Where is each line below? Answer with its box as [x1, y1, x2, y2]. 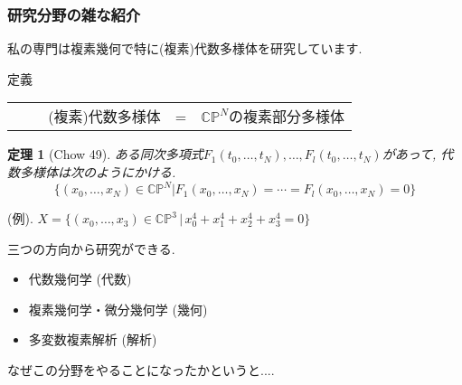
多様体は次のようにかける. [19, 163, 176, 181]
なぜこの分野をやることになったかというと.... [7, 361, 275, 380]
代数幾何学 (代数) [28, 269, 132, 288]
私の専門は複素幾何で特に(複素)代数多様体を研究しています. [7, 39, 363, 58]
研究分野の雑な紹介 [7, 3, 141, 25]
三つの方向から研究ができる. [7, 239, 175, 258]
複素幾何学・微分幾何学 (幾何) [28, 299, 208, 318]
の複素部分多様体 [229, 106, 345, 127]
